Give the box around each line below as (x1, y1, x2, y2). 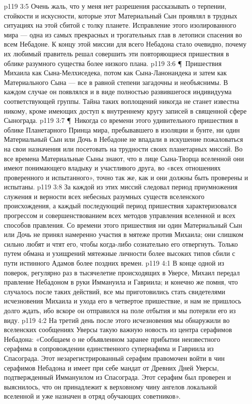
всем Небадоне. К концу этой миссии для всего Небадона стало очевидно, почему (4, 39, 247, 49)
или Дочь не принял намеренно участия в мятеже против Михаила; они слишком (4, 229, 244, 239)
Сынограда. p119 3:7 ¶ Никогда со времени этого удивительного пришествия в (4, 115, 238, 125)
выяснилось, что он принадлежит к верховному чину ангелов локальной (4, 381, 217, 391)
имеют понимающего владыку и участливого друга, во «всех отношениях (4, 163, 221, 173)
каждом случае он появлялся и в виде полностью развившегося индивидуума (4, 86, 232, 97)
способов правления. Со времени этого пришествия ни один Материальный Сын (4, 219, 242, 230)
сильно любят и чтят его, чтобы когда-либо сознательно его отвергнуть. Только (4, 238, 238, 249)
